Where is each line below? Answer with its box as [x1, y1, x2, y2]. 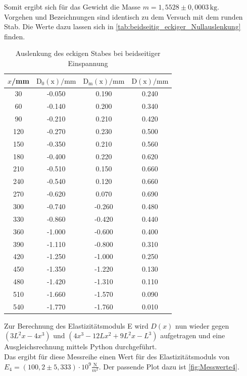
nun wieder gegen [175, 320, 229, 331]
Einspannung [68, 57, 108, 68]
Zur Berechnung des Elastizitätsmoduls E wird [4, 320, 149, 331]
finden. [4, 31, 25, 41]
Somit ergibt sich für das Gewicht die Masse [4, 2, 140, 12]
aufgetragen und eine [160, 330, 225, 341]
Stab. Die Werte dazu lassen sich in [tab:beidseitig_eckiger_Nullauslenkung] [4, 21, 241, 32]
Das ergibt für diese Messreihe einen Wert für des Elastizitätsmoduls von [4, 351, 230, 362]
